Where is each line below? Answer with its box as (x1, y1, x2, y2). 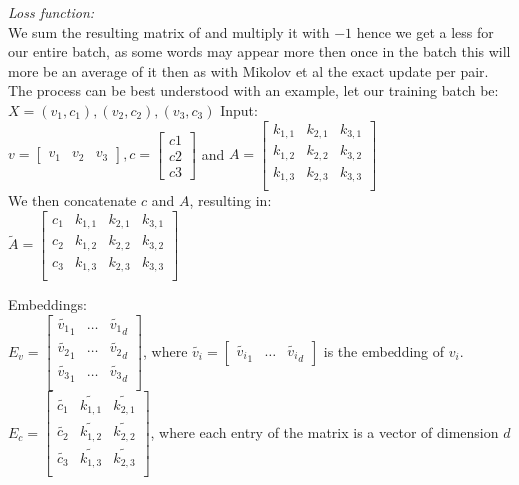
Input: (220, 99, 258, 120)
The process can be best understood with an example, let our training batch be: (8, 80, 499, 101)
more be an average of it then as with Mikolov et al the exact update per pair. (8, 60, 489, 81)
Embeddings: (8, 294, 87, 315)
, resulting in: (189, 190, 272, 211)
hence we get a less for (356, 21, 494, 42)
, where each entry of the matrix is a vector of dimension (150, 421, 499, 442)
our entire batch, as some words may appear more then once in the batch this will (8, 41, 511, 62)
